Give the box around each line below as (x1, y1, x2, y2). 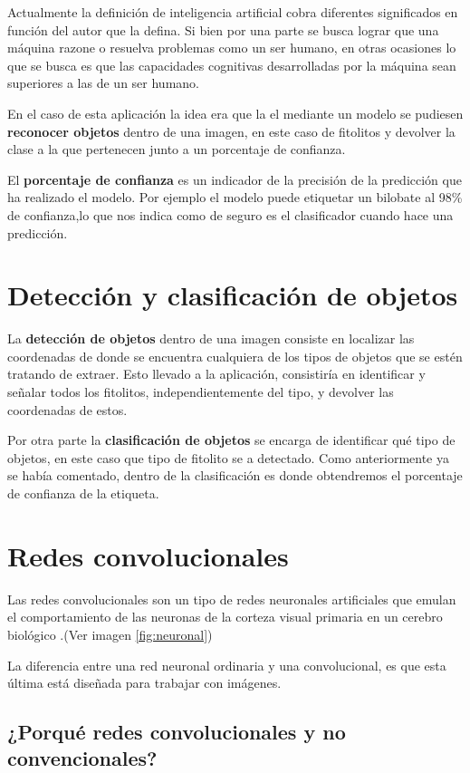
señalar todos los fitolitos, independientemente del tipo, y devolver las (7, 382, 394, 401)
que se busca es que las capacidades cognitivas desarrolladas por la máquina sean (7, 55, 456, 74)
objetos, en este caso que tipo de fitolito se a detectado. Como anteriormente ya (7, 448, 449, 467)
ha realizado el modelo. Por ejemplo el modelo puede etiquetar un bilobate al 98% (7, 188, 463, 207)
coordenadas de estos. (7, 400, 128, 419)
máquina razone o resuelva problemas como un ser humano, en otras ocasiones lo (7, 38, 456, 57)
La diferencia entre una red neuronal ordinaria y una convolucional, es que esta (7, 655, 446, 674)
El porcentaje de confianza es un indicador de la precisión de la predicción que (7, 169, 462, 188)
